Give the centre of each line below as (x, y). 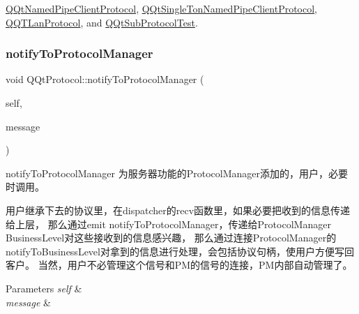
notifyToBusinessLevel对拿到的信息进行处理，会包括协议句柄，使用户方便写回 (180, 251)
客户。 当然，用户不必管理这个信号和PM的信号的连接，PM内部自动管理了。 (179, 265)
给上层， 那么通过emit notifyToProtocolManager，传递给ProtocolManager (168, 224)
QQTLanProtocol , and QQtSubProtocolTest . (102, 22)
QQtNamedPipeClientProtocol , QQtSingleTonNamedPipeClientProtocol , (162, 8)
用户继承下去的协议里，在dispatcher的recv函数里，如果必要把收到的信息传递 (178, 210)
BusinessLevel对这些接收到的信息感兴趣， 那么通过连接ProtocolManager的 (171, 238)
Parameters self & (44, 288)
